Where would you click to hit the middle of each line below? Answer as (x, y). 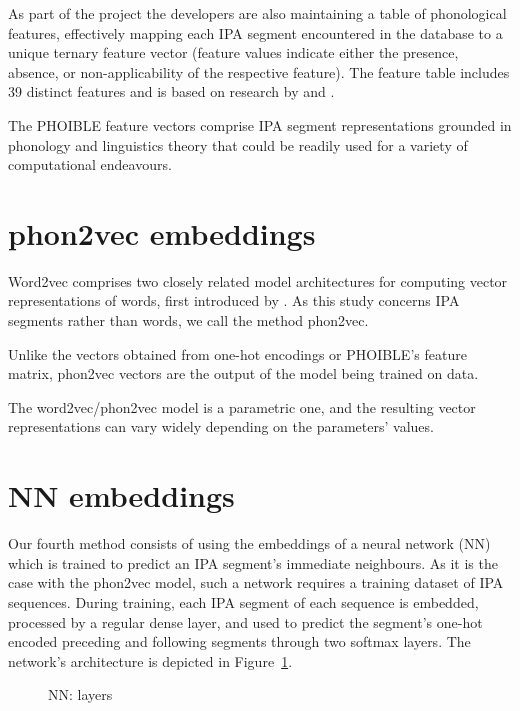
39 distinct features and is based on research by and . (171, 91)
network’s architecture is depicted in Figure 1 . (150, 660)
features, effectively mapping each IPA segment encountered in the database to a (255, 32)
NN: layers (80, 694)
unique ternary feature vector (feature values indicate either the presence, (233, 52)
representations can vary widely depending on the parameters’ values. (221, 426)
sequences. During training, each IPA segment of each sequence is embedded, (243, 601)
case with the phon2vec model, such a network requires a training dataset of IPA (256, 582)
